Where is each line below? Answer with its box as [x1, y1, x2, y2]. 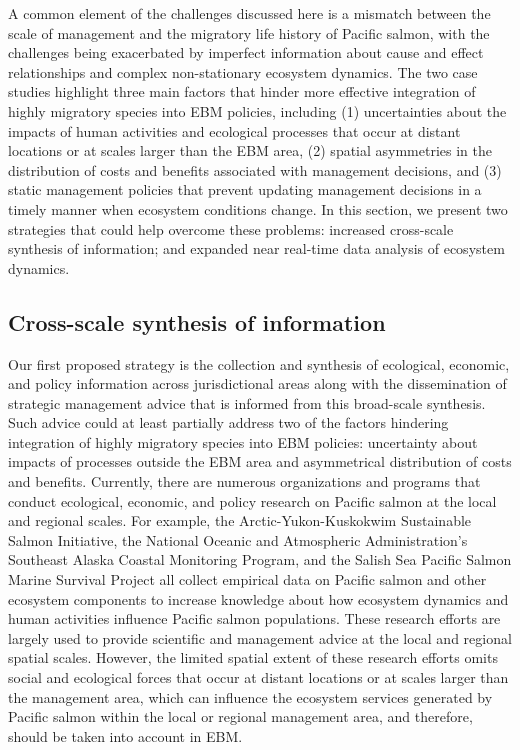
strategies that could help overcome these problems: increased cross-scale [8, 218, 454, 239]
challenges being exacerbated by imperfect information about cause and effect [8, 42, 484, 63]
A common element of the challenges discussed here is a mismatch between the [8, 3, 491, 23]
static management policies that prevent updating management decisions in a [8, 179, 482, 200]
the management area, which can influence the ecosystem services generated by [8, 686, 493, 707]
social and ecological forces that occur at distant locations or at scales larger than [8, 667, 509, 688]
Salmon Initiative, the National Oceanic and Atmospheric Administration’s [8, 529, 468, 550]
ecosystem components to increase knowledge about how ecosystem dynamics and [8, 588, 509, 609]
